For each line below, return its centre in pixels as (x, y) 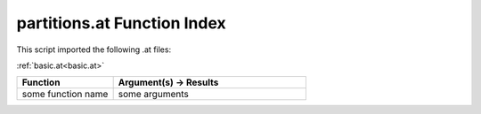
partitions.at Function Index (121, 23)
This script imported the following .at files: (94, 49)
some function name (65, 95)
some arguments (153, 95)
